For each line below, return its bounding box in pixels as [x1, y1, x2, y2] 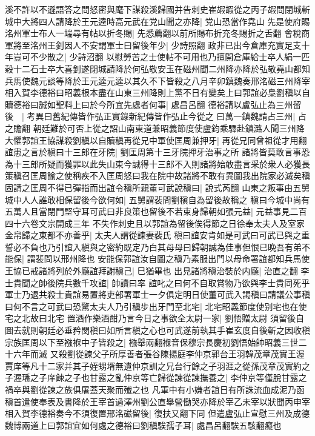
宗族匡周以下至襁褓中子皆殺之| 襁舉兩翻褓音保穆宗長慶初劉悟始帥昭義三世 [5, 335, 299, 348]
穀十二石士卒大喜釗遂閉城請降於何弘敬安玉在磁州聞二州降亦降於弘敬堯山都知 [5, 62, 310, 75]
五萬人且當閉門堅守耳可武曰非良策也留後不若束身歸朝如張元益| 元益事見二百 [5, 205, 307, 218]
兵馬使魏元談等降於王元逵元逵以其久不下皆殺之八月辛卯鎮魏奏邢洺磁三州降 [5, 74, 302, 87]
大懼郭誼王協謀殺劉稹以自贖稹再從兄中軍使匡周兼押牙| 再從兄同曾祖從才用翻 [5, 133, 307, 146]
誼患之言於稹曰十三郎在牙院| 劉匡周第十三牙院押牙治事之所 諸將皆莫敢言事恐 [5, 146, 310, 158]
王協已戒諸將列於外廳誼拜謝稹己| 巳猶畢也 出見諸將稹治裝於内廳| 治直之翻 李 [5, 264, 310, 277]
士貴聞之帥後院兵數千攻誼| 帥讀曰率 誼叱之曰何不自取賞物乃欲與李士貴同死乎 [5, 276, 310, 289]
